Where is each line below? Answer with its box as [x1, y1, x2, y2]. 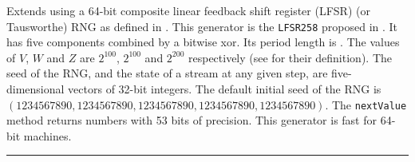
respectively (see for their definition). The [188, 49, 392, 65]
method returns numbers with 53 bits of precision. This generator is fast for [6, 112, 377, 128]
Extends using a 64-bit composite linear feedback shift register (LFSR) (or [6, 2, 370, 18]
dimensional [6, 81, 65, 97]
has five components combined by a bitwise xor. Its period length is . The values [6, 34, 400, 50]
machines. [23, 127, 72, 144]
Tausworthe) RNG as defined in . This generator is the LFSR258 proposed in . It [6, 18, 398, 34]
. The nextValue [325, 96, 407, 113]
